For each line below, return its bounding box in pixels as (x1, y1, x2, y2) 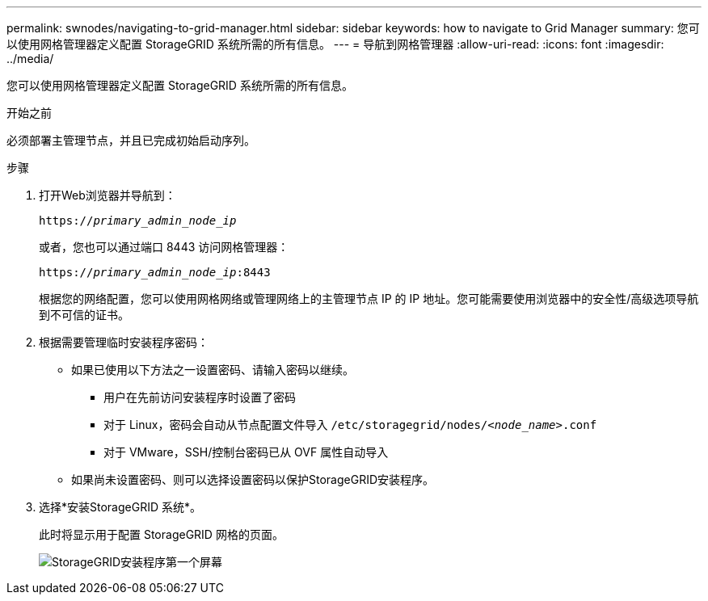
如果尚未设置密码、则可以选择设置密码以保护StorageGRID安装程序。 (71, 473, 435, 486)
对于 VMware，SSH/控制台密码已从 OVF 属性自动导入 (103, 445, 389, 459)
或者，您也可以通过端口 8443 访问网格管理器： (39, 240, 289, 254)
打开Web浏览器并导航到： (39, 188, 176, 202)
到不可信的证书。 (39, 308, 129, 322)
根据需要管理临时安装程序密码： (39, 335, 209, 349)
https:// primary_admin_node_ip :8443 (39, 266, 271, 279)
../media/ (6, 52, 54, 65)
